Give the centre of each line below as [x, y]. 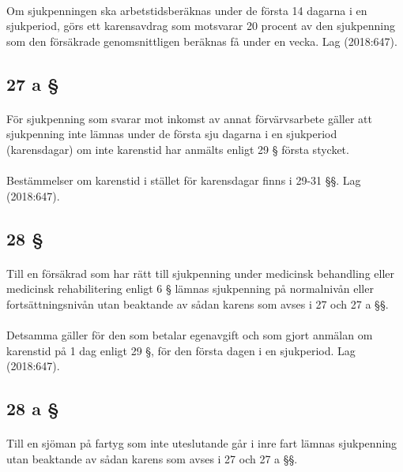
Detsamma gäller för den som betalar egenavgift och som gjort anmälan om [190, 335]
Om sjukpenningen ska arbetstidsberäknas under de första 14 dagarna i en [187, 10]
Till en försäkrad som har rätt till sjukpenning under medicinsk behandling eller [201, 273]
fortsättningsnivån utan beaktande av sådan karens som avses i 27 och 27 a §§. [198, 303]
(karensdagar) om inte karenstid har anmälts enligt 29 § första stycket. [178, 149]
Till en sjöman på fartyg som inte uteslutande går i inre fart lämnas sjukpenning [202, 443]
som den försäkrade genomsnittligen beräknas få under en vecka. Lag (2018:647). [202, 41]
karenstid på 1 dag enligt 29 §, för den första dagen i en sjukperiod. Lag [181, 350]
